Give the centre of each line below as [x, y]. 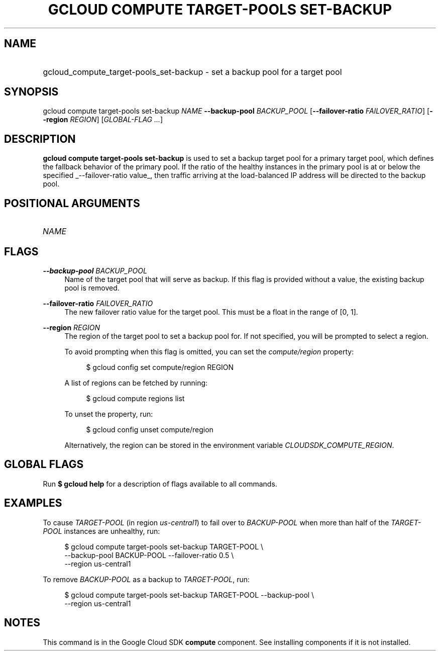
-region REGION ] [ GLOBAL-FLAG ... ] [103, 120]
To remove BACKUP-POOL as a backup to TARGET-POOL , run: [146, 579]
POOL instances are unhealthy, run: [101, 531]
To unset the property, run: [109, 414]
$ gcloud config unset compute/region [150, 429]
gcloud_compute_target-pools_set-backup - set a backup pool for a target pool [192, 72]
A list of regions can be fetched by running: [136, 383]
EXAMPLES [33, 503]
